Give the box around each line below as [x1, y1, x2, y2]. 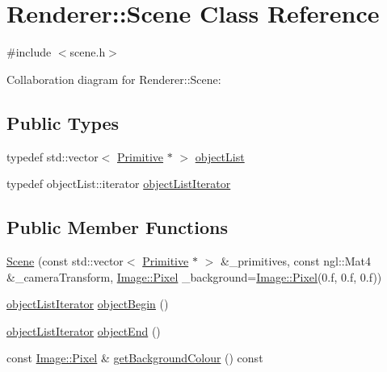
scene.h [69, 44, 106, 61]
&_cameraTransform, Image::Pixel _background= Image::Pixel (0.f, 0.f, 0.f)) [6, 268, 382, 285]
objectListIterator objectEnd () [6, 322, 161, 339]
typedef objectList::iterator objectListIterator [6, 175, 231, 192]
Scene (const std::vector [6, 252, 124, 269]
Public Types [6, 110, 120, 135]
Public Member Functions [6, 215, 228, 240]
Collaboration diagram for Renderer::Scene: [6, 70, 221, 87]
